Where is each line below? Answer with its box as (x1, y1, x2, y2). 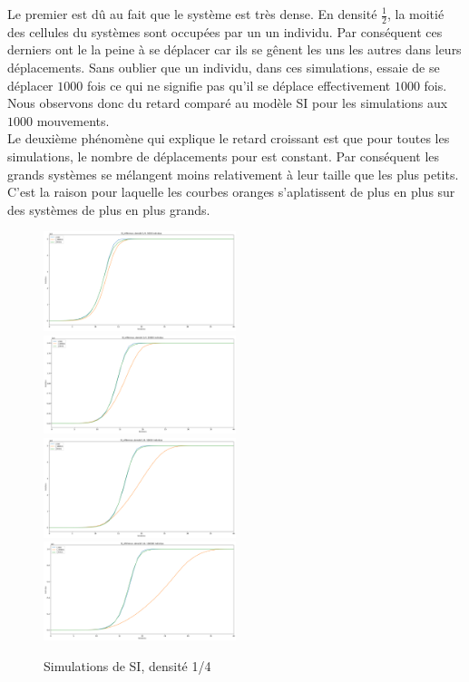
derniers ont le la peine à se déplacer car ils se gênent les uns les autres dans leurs (7, 40, 462, 59)
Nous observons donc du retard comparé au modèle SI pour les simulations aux (7, 93, 448, 112)
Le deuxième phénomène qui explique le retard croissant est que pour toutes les (7, 129, 450, 148)
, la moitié (386, 5, 445, 23)
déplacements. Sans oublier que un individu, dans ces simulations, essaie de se (7, 58, 440, 77)
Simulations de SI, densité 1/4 (44, 656, 211, 675)
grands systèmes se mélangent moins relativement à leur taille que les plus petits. (7, 164, 459, 183)
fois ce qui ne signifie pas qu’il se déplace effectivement (86, 75, 391, 94)
